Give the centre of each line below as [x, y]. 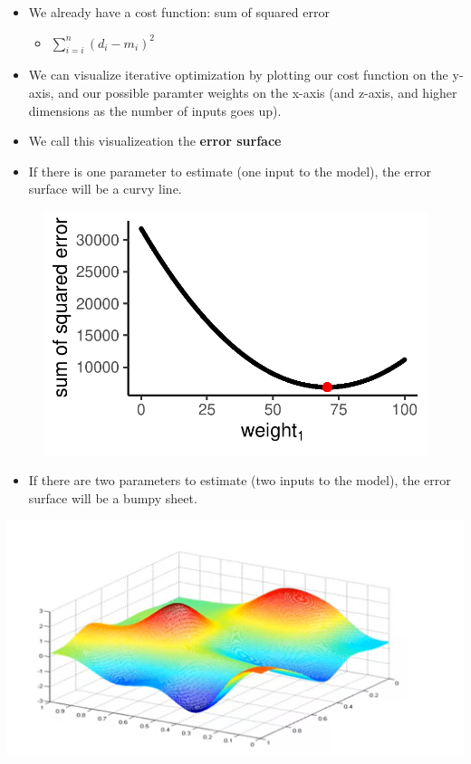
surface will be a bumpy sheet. [113, 497]
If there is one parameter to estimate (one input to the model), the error [230, 171]
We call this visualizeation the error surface [155, 141]
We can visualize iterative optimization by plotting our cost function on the [238, 75]
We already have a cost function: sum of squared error [179, 12]
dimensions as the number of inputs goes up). [155, 110]
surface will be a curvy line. [105, 189]
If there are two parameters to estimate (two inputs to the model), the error [240, 480]
